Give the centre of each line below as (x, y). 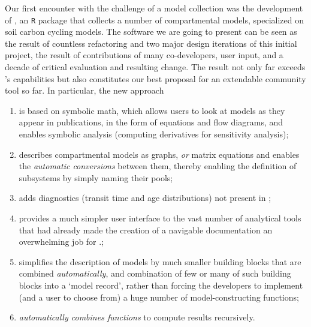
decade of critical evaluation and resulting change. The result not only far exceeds (155, 67)
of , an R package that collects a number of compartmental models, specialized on (154, 19)
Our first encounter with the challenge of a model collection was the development (154, 8)
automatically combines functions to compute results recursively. (137, 317)
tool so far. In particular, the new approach (84, 90)
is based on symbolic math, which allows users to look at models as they (152, 110)
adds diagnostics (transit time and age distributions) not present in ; (145, 198)
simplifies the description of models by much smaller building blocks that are (160, 261)
